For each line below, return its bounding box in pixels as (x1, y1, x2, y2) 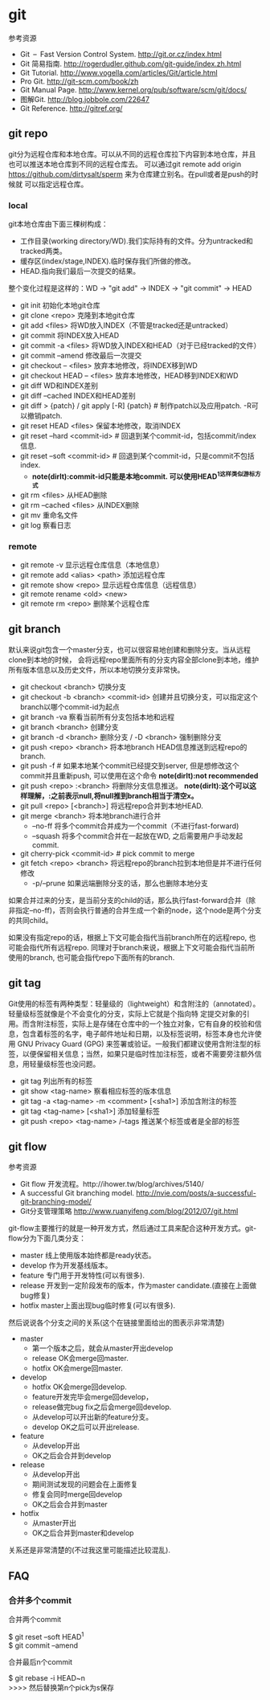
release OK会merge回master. (31, 1354, 129, 1363)
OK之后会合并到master (31, 1500, 108, 1510)
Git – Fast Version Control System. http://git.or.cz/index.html (19, 49, 223, 59)
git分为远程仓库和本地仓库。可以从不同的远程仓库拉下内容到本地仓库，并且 (8, 149, 256, 158)
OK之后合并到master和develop (31, 1528, 134, 1538)
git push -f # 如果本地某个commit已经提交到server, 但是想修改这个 (19, 761, 239, 770)
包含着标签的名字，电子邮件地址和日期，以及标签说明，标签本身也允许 (22, 1028, 255, 1038)
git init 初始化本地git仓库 (19, 300, 100, 310)
